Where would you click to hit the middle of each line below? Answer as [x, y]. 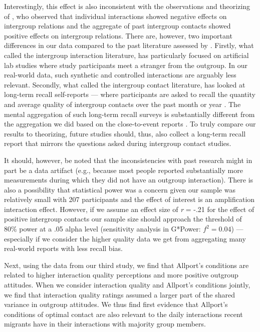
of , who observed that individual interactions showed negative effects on [115, 16]
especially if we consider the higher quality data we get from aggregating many [125, 238]
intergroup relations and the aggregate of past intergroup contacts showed [117, 26]
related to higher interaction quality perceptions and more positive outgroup [121, 275]
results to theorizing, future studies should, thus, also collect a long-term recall [125, 133]
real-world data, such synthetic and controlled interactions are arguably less [120, 75]
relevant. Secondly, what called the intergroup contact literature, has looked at [125, 84]
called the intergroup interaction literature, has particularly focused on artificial [126, 55]
